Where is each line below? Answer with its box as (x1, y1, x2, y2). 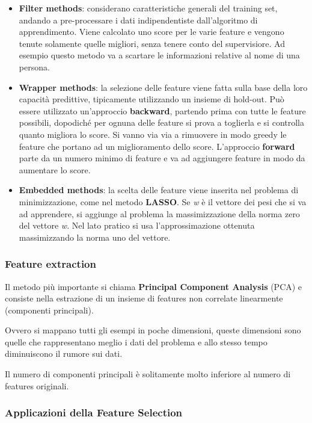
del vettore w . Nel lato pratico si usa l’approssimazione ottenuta (19, 219, 255, 232)
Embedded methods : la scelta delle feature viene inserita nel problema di (19, 184, 299, 196)
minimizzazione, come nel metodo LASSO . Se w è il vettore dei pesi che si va (19, 195, 307, 208)
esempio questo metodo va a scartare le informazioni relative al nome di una (19, 49, 300, 61)
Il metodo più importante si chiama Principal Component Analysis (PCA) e (5, 280, 302, 292)
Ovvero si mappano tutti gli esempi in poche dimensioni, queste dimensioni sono (5, 324, 301, 336)
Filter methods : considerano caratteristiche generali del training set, (19, 2, 278, 14)
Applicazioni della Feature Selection (5, 405, 183, 420)
